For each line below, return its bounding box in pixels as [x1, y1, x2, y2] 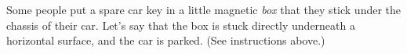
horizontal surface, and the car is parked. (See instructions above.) [6, 32, 325, 49]
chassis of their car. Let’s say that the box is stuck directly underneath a [6, 16, 355, 33]
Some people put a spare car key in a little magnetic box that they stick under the [6, 2, 402, 17]
